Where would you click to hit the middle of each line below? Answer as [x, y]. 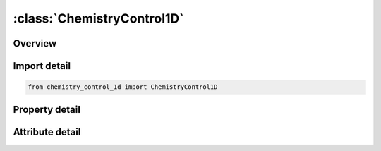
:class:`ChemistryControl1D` [98, 18]
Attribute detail [47, 132]
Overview [35, 43]
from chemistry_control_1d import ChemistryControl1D [123, 87]
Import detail [42, 66]
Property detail [47, 109]
